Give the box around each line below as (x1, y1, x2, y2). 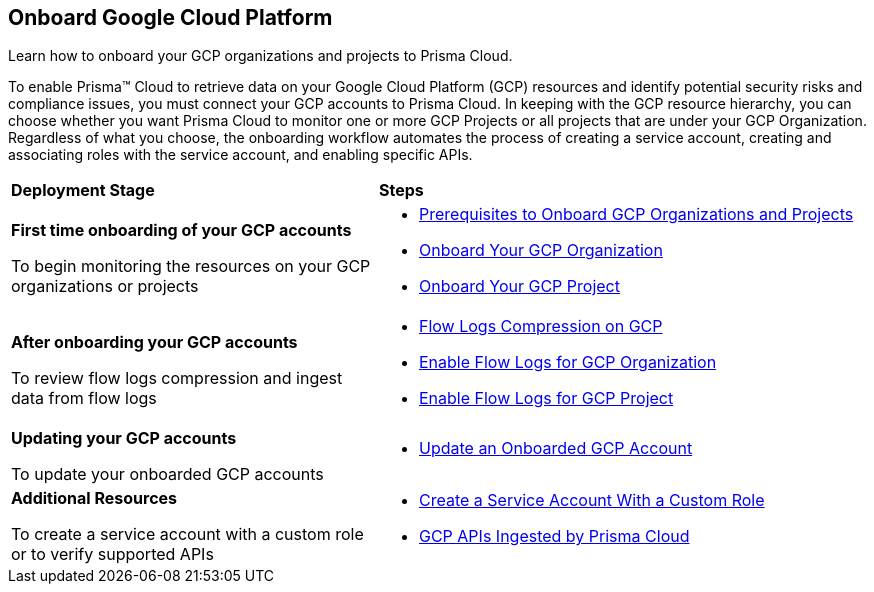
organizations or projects (11, 276, 199, 297)
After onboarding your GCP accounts (11, 332, 298, 353)
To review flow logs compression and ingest (11, 368, 343, 389)
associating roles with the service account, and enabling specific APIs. (8, 146, 473, 164)
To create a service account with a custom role (11, 524, 364, 545)
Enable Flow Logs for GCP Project (418, 388, 674, 409)
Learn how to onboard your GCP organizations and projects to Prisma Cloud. (8, 47, 513, 65)
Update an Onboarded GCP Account (418, 438, 693, 459)
